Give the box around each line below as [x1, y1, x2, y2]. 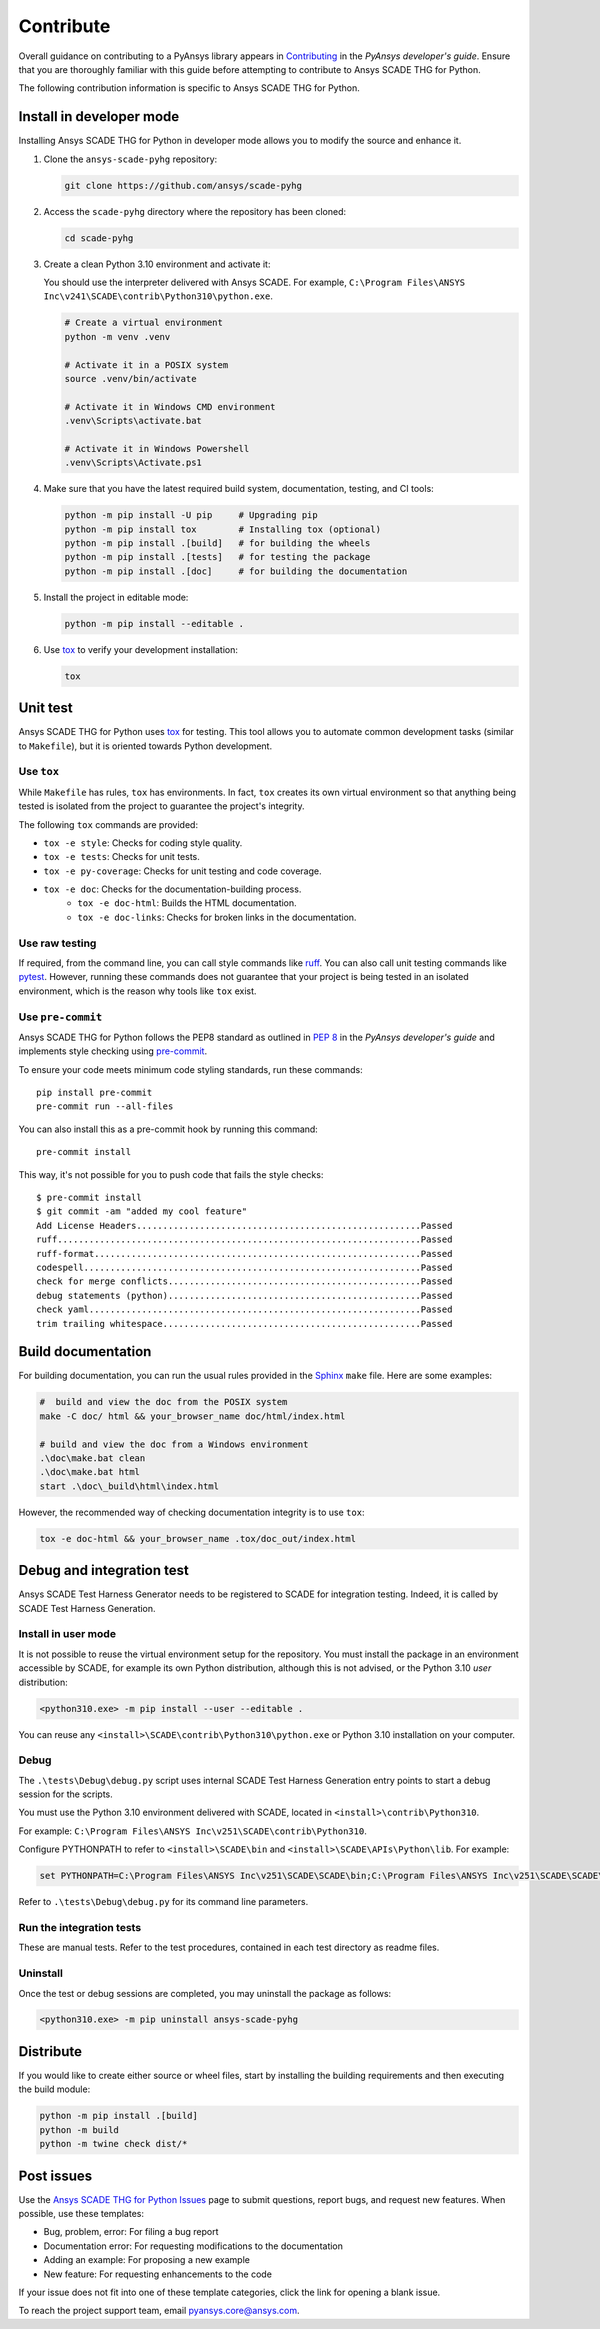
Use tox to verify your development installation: [43, 643, 239, 655]
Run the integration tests [18, 1920, 142, 1934]
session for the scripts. [18, 1788, 114, 1800]
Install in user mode [18, 1627, 117, 1641]
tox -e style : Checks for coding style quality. [43, 836, 243, 849]
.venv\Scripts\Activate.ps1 [64, 457, 202, 469]
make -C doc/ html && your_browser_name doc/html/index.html [39, 1410, 346, 1422]
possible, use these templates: [18, 2208, 145, 2220]
